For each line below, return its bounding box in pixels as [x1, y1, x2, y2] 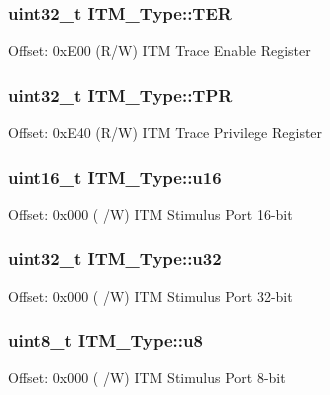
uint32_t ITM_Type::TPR [8, 82, 233, 107]
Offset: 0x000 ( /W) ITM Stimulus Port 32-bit [8, 285, 293, 306]
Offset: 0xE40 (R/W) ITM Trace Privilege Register [8, 122, 323, 143]
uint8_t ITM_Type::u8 [8, 328, 203, 353]
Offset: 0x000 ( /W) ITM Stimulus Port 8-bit [8, 367, 286, 388]
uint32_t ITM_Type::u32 [8, 246, 222, 271]
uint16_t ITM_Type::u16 [8, 164, 222, 189]
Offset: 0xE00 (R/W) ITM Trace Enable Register [8, 40, 311, 61]
